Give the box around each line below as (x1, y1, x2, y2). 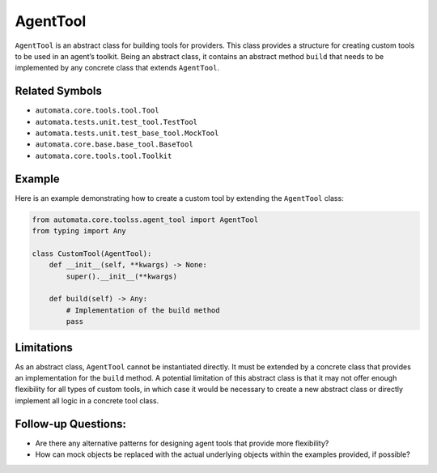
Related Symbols (15, 84, 103, 98)
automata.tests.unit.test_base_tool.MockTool (35, 129, 219, 138)
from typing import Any (32, 227, 127, 236)
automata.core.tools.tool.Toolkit (35, 151, 172, 160)
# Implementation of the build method (66, 305, 220, 315)
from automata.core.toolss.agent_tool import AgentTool (32, 215, 259, 224)
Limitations (15, 340, 73, 354)
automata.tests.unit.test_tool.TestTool (35, 117, 198, 126)
